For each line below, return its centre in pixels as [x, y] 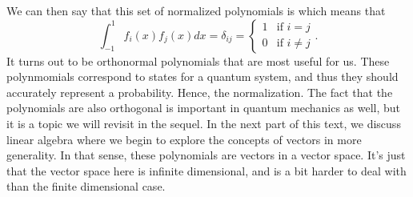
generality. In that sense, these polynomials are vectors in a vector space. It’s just [206, 155]
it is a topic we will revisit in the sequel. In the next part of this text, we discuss [204, 123]
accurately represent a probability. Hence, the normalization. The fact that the [200, 92]
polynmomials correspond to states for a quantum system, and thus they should [202, 76]
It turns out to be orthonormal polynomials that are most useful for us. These [198, 60]
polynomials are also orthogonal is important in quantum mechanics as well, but [204, 108]
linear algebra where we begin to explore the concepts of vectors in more [184, 139]
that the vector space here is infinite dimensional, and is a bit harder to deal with [206, 170]
